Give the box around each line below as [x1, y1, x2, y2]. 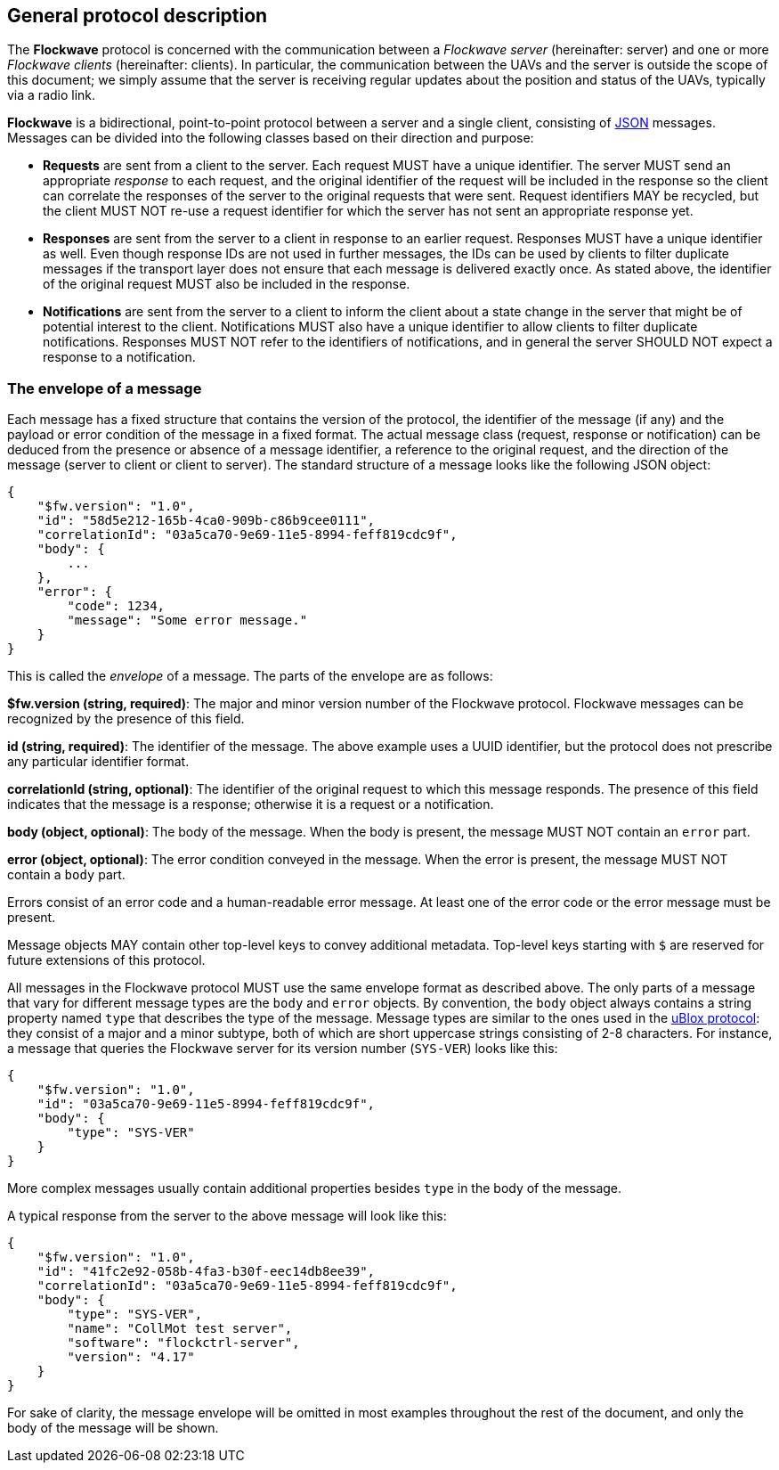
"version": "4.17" [67, 1350, 195, 1365]
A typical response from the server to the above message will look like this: [7, 1208, 447, 1224]
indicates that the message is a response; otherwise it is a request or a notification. [7, 796, 494, 813]
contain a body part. [7, 867, 126, 883]
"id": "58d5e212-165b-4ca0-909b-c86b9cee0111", [37, 513, 376, 528]
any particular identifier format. [7, 754, 190, 770]
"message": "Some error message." [67, 613, 308, 628]
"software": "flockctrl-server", [67, 1335, 300, 1351]
